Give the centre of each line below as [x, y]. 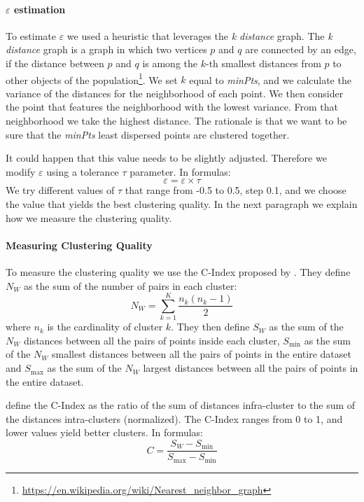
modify [21, 171]
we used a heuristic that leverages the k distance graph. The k [199, 35]
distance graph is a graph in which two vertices [106, 49]
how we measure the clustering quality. [89, 217]
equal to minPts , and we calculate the [270, 79]
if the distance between [55, 63]
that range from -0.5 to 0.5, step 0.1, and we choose [236, 190]
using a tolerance [83, 171]
